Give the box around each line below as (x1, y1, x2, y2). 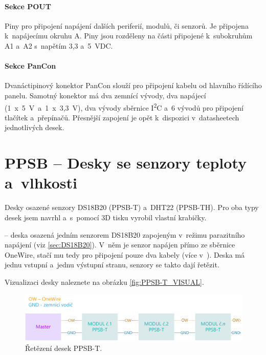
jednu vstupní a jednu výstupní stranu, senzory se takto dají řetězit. (5, 259, 219, 270)
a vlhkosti (5, 172, 77, 193)
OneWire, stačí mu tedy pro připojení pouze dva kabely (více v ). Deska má (5, 249, 245, 260)
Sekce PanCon (5, 60, 56, 71)
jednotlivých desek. (5, 122, 64, 133)
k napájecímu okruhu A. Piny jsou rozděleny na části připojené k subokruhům (5, 30, 253, 41)
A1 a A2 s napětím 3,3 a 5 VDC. (5, 40, 113, 51)
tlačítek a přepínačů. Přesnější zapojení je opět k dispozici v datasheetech (5, 112, 239, 122)
